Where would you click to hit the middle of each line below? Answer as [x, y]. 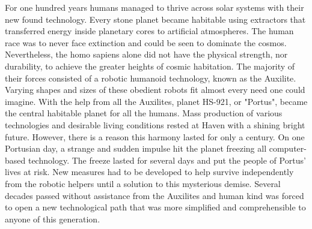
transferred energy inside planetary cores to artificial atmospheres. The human [149, 31]
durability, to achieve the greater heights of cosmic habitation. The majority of [150, 66]
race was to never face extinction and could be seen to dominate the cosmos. [146, 42]
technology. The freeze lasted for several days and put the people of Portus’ [167, 160]
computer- [288, 148]
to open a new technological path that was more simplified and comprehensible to [155, 207]
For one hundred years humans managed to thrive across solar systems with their [154, 7]
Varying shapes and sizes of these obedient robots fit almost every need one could [155, 90]
